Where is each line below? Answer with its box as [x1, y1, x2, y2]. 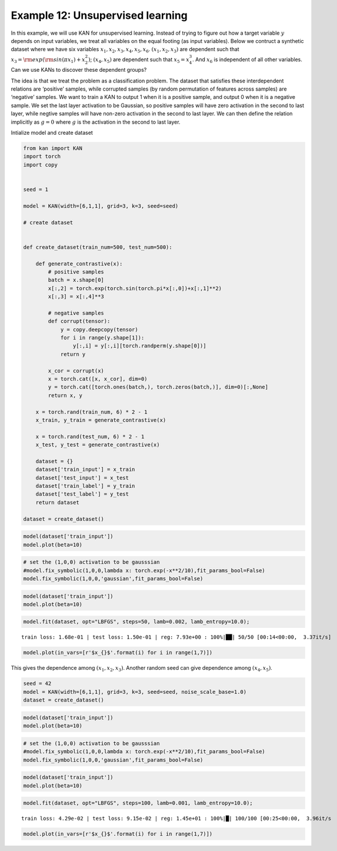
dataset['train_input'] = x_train [35, 466, 135, 473]
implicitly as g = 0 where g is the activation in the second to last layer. [11, 118, 181, 125]
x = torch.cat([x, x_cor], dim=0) [48, 375, 148, 382]
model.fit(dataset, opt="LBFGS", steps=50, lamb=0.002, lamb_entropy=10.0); [23, 619, 250, 625]
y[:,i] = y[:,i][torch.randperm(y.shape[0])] [72, 343, 206, 350]
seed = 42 [23, 680, 52, 687]
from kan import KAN [23, 145, 82, 152]
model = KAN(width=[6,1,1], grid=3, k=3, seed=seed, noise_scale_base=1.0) [23, 689, 247, 695]
